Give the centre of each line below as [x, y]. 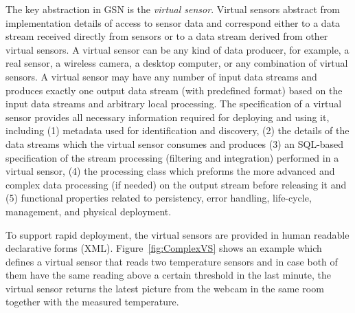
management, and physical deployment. [89, 211]
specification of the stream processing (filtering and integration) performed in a [172, 157]
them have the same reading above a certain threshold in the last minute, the [168, 275]
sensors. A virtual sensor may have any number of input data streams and [161, 76]
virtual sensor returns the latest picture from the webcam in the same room [165, 288]
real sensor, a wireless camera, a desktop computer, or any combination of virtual [177, 63]
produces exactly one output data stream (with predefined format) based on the [174, 90]
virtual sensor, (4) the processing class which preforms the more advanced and [170, 171]
